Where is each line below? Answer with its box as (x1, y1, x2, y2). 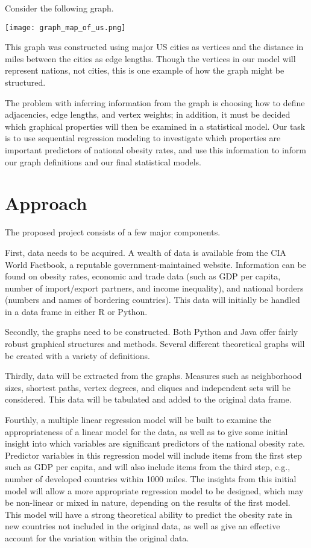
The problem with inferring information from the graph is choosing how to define (5, 96, 305, 109)
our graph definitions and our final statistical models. (5, 155, 201, 168)
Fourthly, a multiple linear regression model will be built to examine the (5, 413, 272, 426)
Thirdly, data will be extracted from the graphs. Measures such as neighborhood (5, 369, 302, 382)
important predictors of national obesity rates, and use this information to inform (5, 144, 307, 156)
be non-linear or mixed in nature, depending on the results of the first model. (5, 496, 291, 509)
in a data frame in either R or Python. (5, 305, 148, 317)
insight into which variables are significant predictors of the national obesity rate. (5, 437, 305, 450)
